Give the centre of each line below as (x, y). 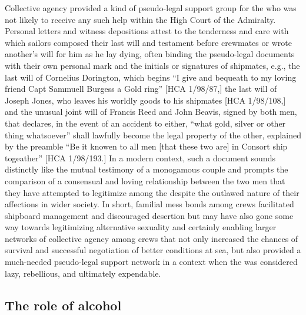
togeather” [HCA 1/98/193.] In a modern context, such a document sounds (140, 157)
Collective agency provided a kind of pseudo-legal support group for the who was (151, 8)
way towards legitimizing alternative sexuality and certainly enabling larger (141, 227)
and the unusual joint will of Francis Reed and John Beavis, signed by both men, (151, 112)
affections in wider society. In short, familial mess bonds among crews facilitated (149, 204)
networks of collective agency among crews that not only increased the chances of (152, 238)
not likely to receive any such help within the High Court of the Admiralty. (140, 19)
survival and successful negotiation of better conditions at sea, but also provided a (153, 250)
